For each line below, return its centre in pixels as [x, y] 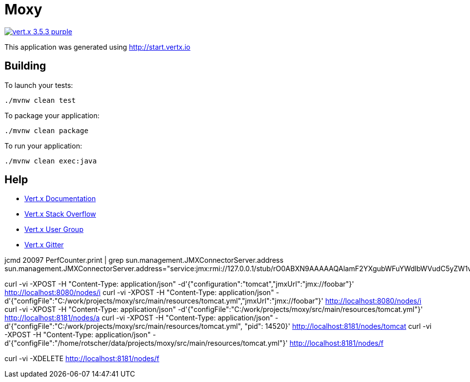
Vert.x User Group [54, 229]
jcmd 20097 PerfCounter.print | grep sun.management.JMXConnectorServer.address [144, 260]
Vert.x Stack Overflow [60, 214]
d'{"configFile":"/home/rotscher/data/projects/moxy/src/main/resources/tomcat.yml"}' [146, 343]
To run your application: [43, 146]
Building [25, 66]
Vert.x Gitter [44, 245]
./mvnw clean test [40, 100]
